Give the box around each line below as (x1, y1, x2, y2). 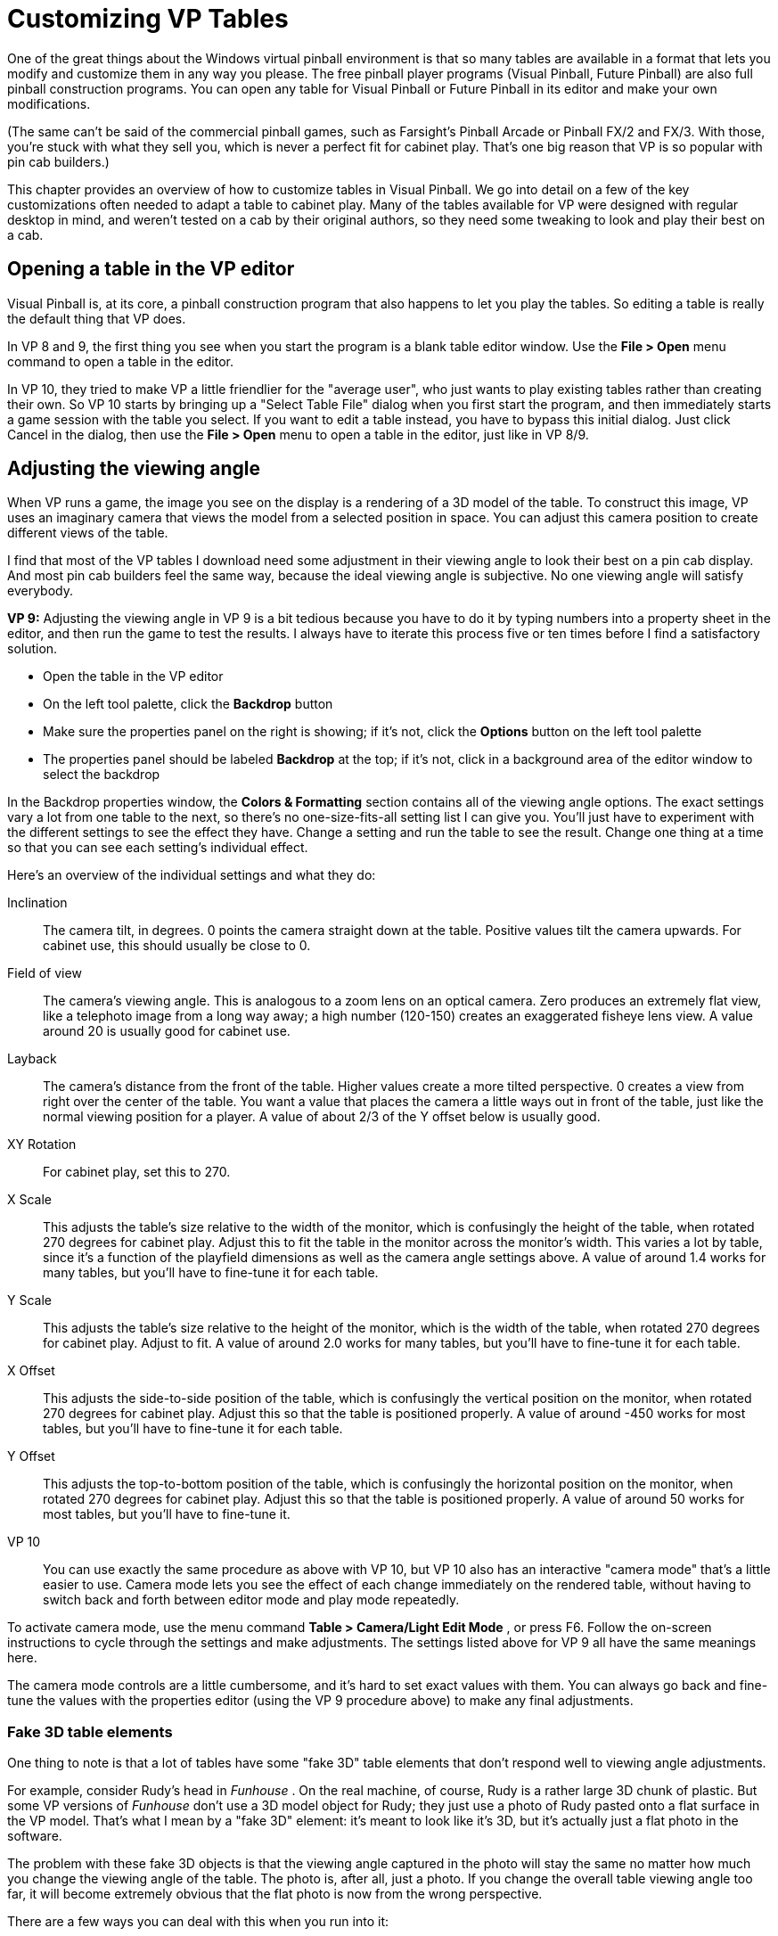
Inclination (7, 895, 68, 911)
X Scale (7, 1192, 53, 1208)
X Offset (7, 1363, 55, 1379)
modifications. (7, 95, 91, 111)
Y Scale (7, 1292, 52, 1308)
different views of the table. (7, 525, 168, 541)
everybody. (7, 583, 73, 599)
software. (7, 1828, 62, 1844)
